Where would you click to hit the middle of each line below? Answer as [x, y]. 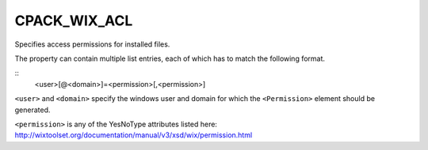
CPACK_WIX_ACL [74, 21]
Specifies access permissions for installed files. [92, 44]
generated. [32, 110]
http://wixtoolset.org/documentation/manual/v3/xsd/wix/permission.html [134, 135]
